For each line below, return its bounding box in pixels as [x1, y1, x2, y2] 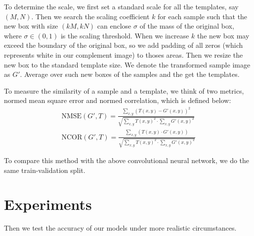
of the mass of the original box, [139, 21, 234, 31]
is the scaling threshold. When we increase [60, 30, 189, 40]
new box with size [4, 21, 58, 31]
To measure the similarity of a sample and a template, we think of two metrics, [4, 85, 244, 96]
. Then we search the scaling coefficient [31, 11, 150, 21]
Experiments [4, 194, 92, 214]
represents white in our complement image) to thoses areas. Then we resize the [4, 49, 243, 60]
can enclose [97, 21, 131, 31]
